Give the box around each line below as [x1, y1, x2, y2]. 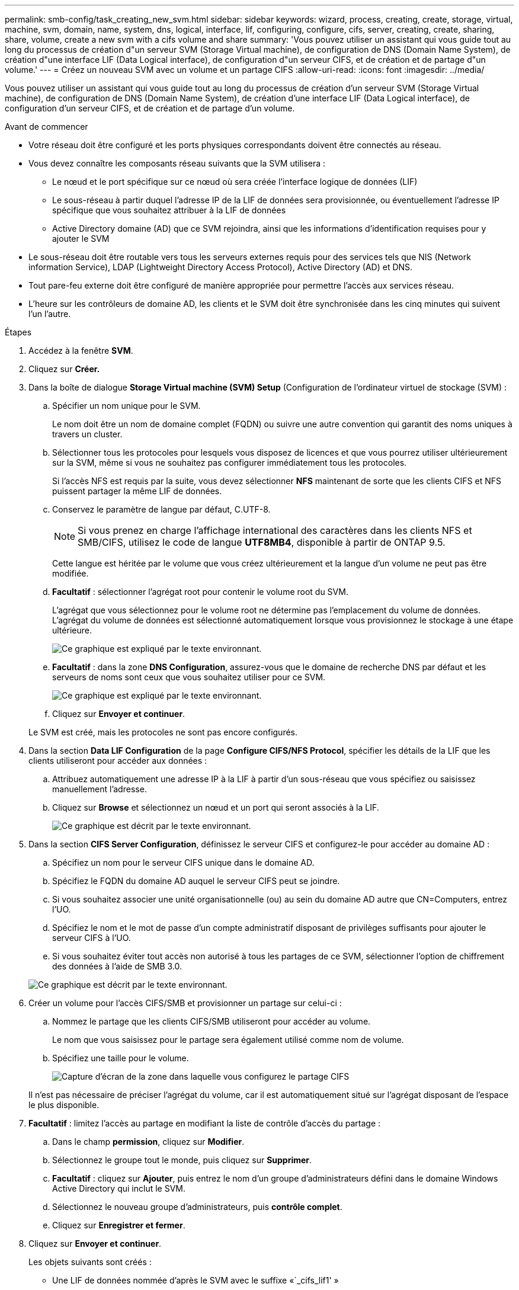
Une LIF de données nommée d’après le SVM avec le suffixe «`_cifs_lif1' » [52, 1275, 339, 1285]
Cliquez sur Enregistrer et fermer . [52, 1220, 185, 1230]
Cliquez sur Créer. [28, 364, 100, 374]
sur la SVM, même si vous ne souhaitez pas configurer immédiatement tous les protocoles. [52, 457, 407, 468]
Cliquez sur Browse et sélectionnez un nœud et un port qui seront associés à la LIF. [52, 802, 379, 812]
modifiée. [52, 568, 89, 578]
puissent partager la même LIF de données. [52, 486, 222, 496]
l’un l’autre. [28, 309, 71, 319]
